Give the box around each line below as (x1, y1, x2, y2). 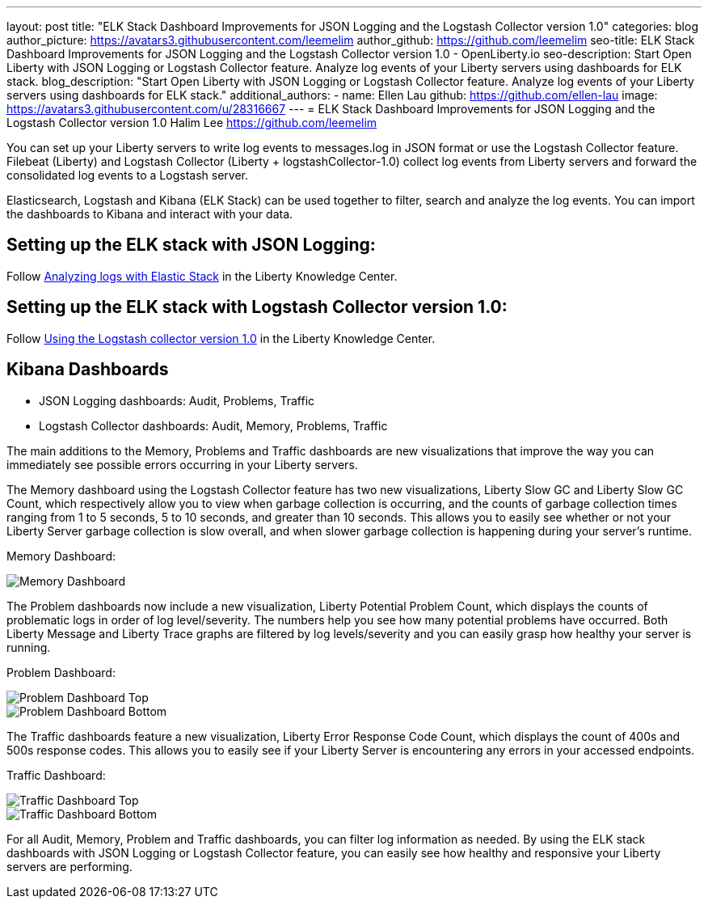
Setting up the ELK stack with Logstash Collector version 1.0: (6, 297, 508, 318)
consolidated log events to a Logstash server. (6, 168, 248, 182)
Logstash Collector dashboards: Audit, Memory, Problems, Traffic (39, 418, 388, 433)
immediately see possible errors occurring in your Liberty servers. (6, 457, 358, 472)
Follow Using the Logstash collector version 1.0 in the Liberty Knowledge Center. (6, 331, 436, 345)
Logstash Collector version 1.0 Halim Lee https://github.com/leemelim (6, 116, 377, 129)
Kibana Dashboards (6, 359, 169, 380)
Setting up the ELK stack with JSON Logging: (6, 235, 376, 256)
